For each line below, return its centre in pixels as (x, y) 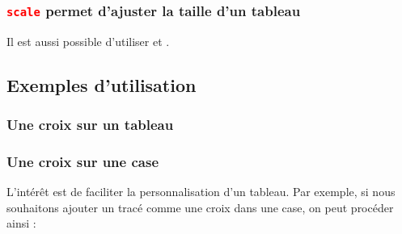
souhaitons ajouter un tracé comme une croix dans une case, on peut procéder (200, 207)
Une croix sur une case (83, 161)
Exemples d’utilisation (102, 84)
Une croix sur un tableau (90, 125)
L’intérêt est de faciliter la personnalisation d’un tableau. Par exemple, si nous (201, 192)
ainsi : (21, 223)
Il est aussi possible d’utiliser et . (88, 41)
